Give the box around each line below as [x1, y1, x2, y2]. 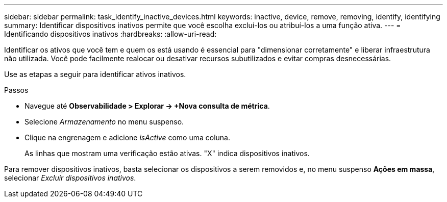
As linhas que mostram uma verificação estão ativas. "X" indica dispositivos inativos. [24, 149, 310, 158]
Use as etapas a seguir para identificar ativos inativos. [4, 70, 186, 79]
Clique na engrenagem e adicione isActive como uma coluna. [24, 133, 231, 142]
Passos [4, 86, 29, 94]
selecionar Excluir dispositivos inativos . [4, 173, 136, 182]
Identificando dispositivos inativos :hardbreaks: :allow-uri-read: [4, 30, 217, 38]
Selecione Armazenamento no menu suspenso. [24, 117, 184, 126]
